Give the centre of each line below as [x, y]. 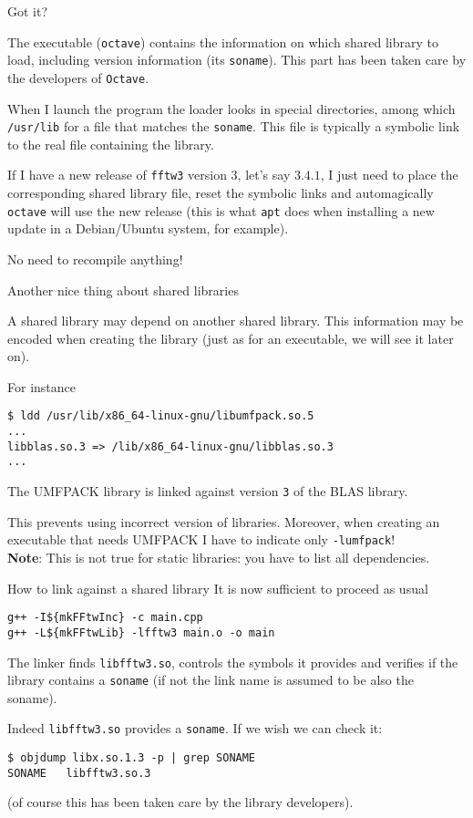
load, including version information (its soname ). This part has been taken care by [237, 60]
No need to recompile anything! [95, 259]
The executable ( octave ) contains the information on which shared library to [223, 41]
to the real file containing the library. [111, 144]
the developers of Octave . [78, 77]
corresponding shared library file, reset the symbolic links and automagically [221, 193]
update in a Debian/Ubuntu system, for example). [148, 228]
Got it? [28, 11]
